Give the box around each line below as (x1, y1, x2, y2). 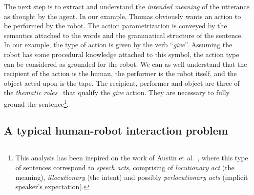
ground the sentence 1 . (4, 97, 69, 109)
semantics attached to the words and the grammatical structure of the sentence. (4, 30, 243, 40)
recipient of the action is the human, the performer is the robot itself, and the (4, 68, 237, 78)
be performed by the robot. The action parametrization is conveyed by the (4, 20, 227, 31)
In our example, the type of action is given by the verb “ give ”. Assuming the (4, 39, 233, 50)
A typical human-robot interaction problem (4, 122, 228, 137)
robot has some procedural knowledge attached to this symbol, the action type (4, 49, 239, 59)
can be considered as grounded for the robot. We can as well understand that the (4, 58, 247, 69)
